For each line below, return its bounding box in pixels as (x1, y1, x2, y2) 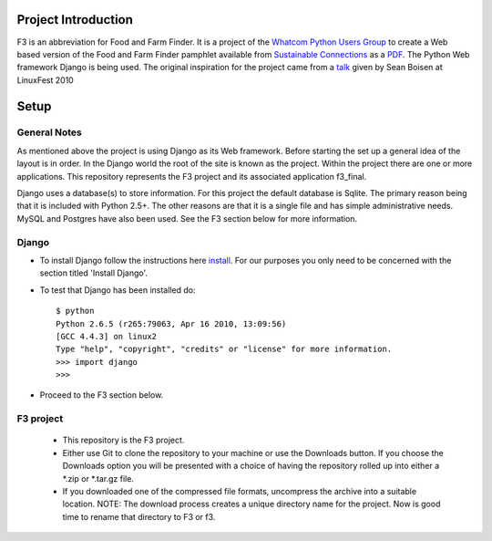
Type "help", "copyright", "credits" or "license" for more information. (56, 344, 393, 355)
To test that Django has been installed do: (39, 284, 196, 296)
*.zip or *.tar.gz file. (62, 473, 134, 484)
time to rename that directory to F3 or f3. (62, 511, 216, 522)
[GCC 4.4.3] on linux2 (56, 331, 158, 341)
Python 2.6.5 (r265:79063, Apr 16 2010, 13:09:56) (56, 318, 287, 328)
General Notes (16, 126, 82, 139)
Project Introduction (16, 12, 134, 27)
